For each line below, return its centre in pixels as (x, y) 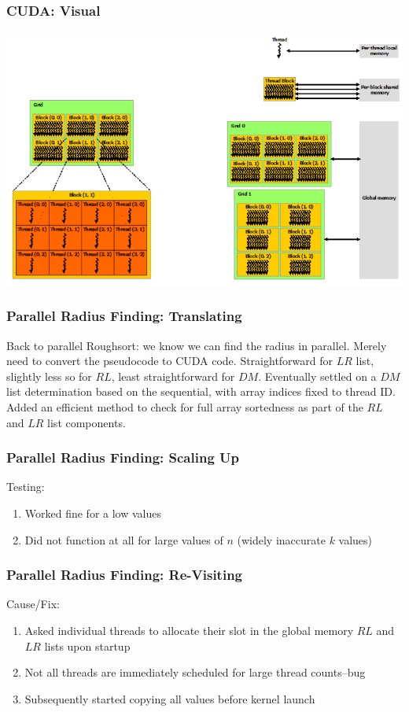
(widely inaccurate (281, 539)
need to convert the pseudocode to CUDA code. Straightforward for (170, 361)
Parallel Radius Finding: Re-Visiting (125, 575)
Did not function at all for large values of (124, 539)
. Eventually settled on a (317, 376)
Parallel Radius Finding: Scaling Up (123, 457)
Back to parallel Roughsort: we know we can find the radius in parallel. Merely (197, 345)
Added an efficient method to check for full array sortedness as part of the (185, 407)
